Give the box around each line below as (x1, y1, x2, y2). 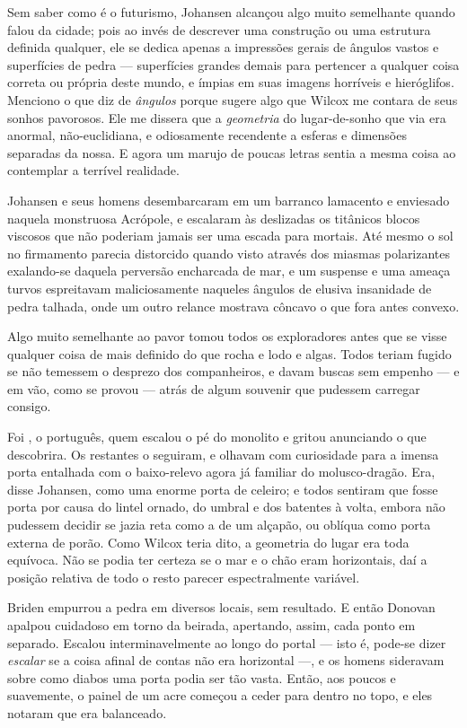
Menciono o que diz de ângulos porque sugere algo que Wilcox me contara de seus (7, 90, 458, 109)
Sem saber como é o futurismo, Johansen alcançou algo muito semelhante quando (7, 3, 455, 21)
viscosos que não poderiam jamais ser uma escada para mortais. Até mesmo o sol (7, 226, 454, 245)
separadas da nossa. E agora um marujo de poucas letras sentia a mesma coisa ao (7, 143, 456, 162)
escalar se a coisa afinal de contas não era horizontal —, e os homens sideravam (7, 651, 445, 670)
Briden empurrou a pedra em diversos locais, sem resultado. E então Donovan (7, 598, 436, 617)
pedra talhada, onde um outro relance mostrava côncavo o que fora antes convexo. (7, 296, 460, 315)
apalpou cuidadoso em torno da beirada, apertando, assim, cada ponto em (7, 616, 416, 634)
